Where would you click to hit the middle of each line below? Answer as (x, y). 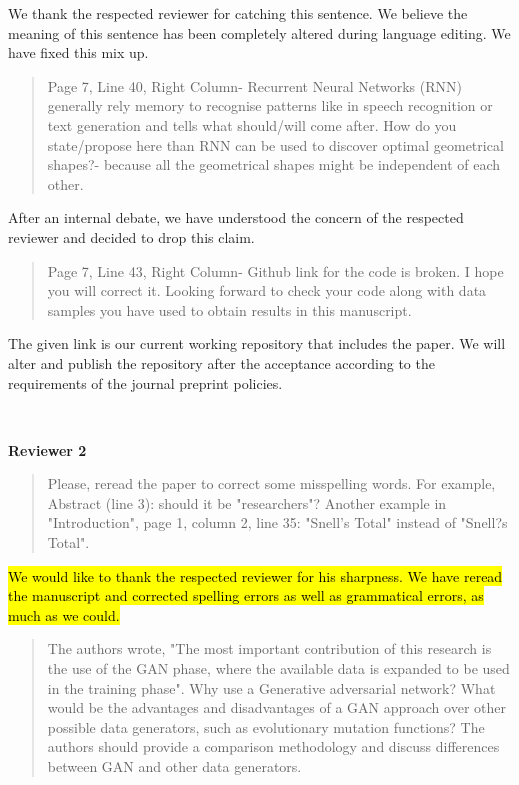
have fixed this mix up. (78, 52)
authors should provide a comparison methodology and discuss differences (273, 746)
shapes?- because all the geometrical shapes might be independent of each (274, 164)
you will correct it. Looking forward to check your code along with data (267, 290)
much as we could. (64, 614)
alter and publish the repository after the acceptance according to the (221, 362)
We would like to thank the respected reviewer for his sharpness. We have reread (255, 575)
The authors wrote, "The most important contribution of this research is (269, 648)
